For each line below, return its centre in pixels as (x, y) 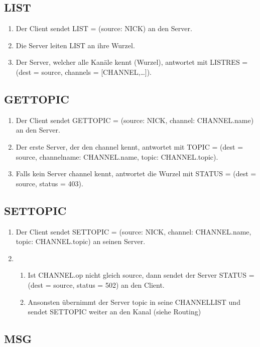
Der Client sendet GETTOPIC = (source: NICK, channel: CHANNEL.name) (135, 120)
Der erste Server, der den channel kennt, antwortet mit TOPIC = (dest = (129, 146)
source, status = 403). (49, 183)
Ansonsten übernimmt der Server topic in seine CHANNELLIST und (134, 302)
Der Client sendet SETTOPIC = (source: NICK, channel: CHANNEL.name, (134, 231)
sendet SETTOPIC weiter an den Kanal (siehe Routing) (114, 312)
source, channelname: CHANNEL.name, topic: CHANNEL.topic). (117, 156)
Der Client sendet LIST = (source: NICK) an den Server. (104, 28)
